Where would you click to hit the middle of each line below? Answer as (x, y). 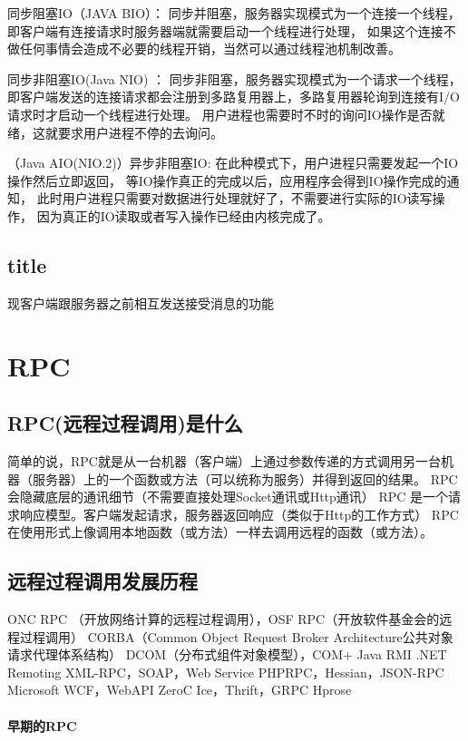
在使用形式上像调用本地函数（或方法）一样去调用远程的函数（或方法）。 (220, 532)
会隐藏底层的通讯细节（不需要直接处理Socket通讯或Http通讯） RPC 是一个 (228, 497)
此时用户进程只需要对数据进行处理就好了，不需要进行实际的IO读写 (234, 198)
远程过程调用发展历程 (102, 581)
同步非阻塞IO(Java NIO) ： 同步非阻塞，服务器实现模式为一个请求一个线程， (234, 78)
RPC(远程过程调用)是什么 (125, 423)
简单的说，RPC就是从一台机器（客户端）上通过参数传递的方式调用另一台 (224, 460)
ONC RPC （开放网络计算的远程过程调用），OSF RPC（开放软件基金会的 (224, 619)
